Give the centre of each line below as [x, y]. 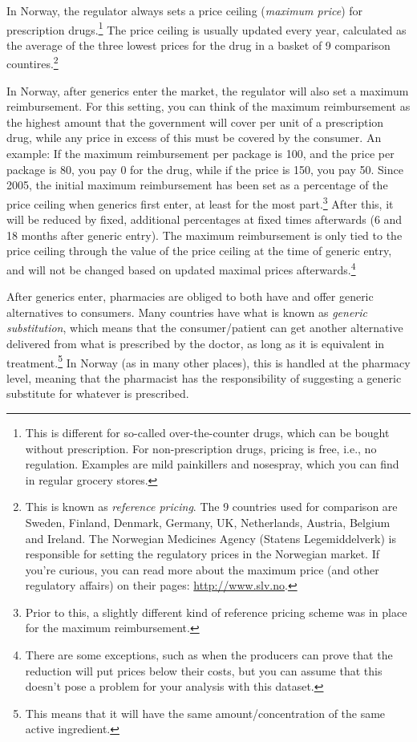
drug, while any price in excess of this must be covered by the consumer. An [194, 138]
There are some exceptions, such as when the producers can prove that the [209, 655]
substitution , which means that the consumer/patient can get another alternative [205, 328]
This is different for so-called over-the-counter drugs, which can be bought [207, 432]
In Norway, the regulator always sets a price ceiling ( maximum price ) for [185, 10]
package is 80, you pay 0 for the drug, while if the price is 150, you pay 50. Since [205, 169]
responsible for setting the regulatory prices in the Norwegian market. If [202, 554]
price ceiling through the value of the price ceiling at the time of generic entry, [199, 251]
